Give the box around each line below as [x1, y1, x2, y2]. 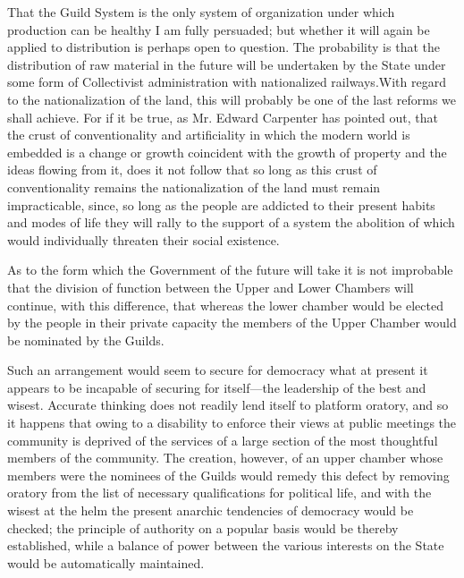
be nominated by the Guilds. [7, 330, 165, 349]
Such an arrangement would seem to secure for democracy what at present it [7, 361, 428, 379]
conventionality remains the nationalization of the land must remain [7, 177, 381, 196]
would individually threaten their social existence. [7, 230, 280, 249]
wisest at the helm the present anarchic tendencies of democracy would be [7, 501, 414, 520]
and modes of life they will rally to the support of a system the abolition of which [7, 213, 455, 232]
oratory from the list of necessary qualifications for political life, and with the [7, 483, 432, 502]
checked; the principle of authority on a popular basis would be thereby [7, 518, 399, 537]
